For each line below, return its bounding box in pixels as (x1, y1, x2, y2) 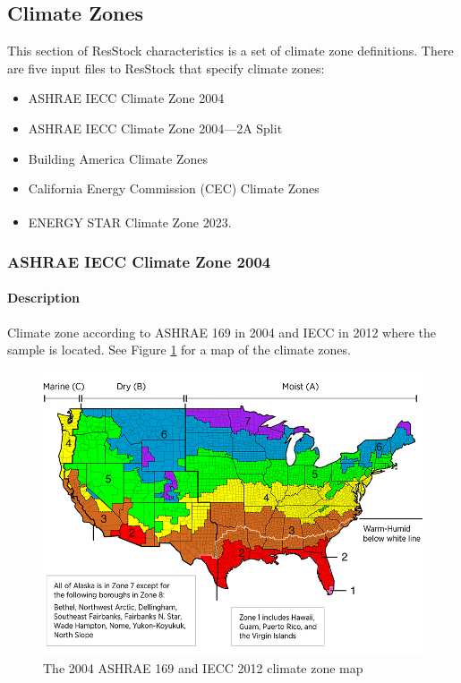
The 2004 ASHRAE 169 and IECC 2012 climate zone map (43, 659, 363, 678)
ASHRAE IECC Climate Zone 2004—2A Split (28, 118, 283, 137)
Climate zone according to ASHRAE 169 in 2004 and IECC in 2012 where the (7, 322, 436, 341)
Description (7, 288, 81, 307)
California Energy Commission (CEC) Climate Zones (28, 179, 320, 198)
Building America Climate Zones (28, 149, 208, 167)
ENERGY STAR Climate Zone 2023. (28, 212, 232, 231)
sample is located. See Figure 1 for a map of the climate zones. (7, 340, 351, 359)
